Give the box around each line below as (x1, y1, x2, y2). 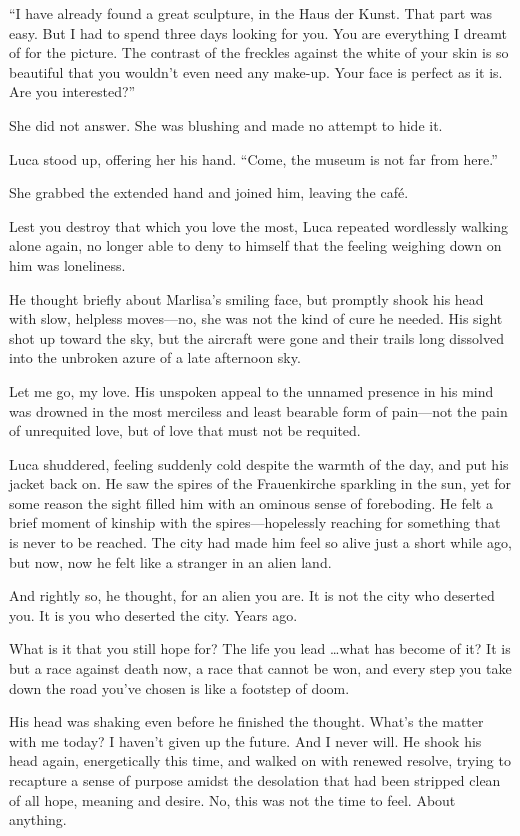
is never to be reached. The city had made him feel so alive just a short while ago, (9, 532, 512, 553)
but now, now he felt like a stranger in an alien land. (9, 551, 332, 572)
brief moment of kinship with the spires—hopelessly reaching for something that (9, 512, 501, 533)
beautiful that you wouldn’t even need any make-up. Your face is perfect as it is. (9, 61, 503, 82)
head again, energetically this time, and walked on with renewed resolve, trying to (9, 750, 511, 771)
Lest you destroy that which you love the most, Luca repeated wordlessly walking (9, 215, 509, 236)
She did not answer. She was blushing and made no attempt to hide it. (9, 114, 443, 135)
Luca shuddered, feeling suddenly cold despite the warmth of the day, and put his (9, 453, 509, 474)
